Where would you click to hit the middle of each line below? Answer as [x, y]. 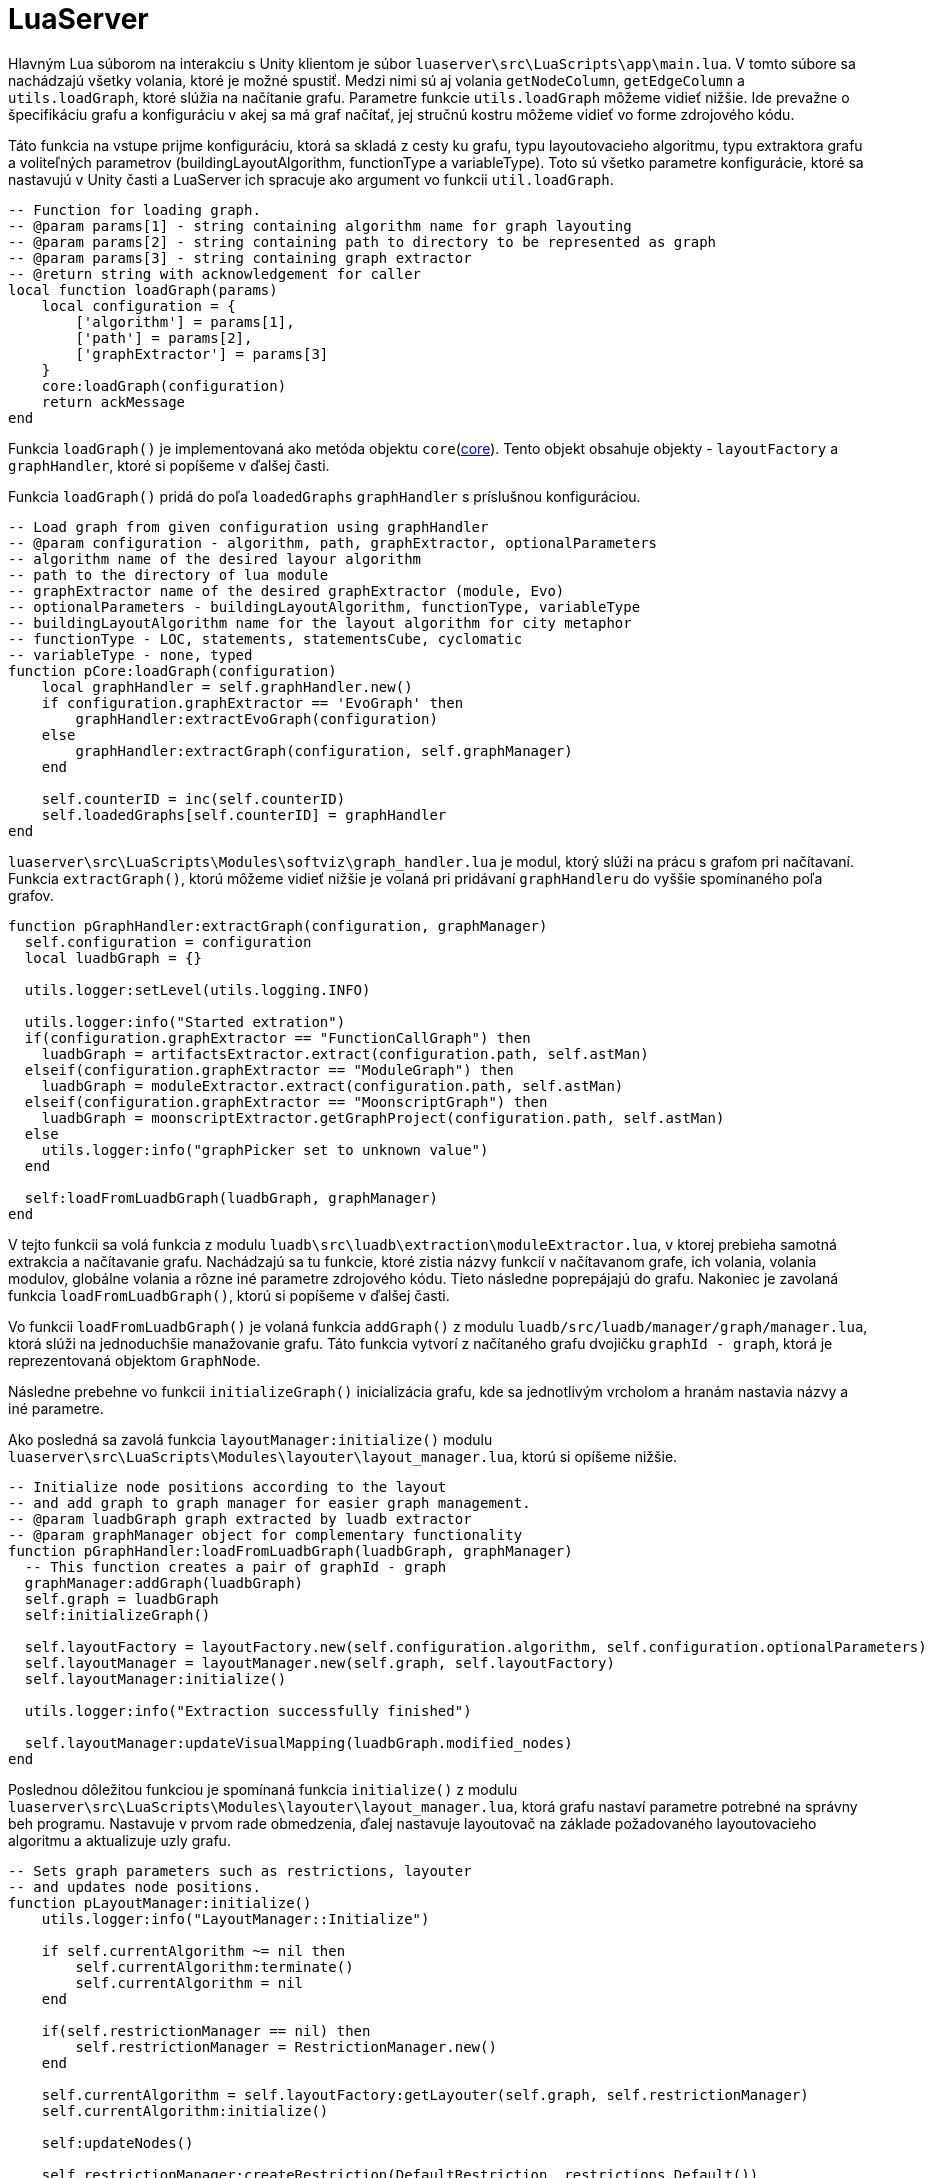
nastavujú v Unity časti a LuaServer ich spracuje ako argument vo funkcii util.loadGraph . [311, 179]
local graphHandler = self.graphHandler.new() [227, 686]
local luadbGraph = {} [113, 957]
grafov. [31, 895]
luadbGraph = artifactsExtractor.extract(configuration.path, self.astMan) [345, 1053]
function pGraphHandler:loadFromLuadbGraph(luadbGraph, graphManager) [290, 1550]
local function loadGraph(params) [143, 289]
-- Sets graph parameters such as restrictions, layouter [240, 1870]
